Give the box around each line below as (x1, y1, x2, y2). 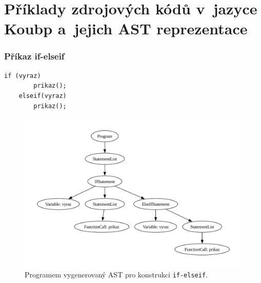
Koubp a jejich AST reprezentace (4, 18, 248, 39)
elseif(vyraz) (18, 92, 67, 99)
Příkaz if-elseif (4, 50, 65, 63)
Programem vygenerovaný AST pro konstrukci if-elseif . (25, 269, 208, 280)
